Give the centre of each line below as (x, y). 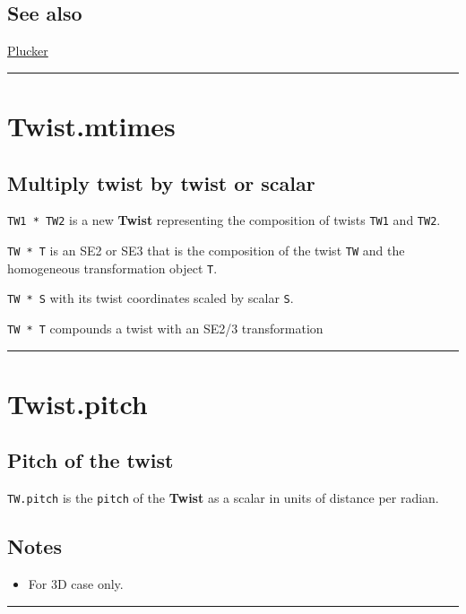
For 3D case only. (76, 584)
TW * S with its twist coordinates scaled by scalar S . (151, 298)
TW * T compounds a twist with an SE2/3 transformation (165, 328)
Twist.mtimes (91, 125)
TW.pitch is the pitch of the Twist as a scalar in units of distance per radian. (223, 498)
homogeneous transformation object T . (112, 268)
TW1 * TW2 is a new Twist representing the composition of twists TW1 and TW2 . (224, 220)
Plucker (28, 51)
